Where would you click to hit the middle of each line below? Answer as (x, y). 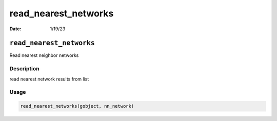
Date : (15, 29)
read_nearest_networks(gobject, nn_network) (77, 106)
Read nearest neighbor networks (44, 55)
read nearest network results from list (49, 79)
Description (24, 69)
